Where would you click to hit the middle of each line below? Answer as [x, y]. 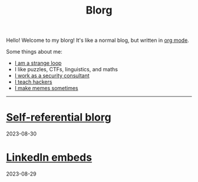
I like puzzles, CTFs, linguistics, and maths [66, 70]
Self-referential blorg [59, 118]
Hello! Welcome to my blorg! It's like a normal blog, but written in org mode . [98, 40]
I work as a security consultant [52, 76]
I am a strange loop [38, 63]
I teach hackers [33, 82]
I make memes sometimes [46, 88]
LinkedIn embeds [49, 158]
